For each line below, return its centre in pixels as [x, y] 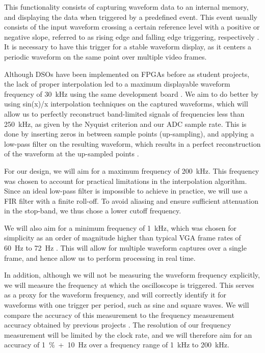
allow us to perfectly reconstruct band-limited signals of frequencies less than [124, 113]
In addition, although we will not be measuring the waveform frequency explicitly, [132, 275]
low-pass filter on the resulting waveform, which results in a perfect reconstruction [132, 143]
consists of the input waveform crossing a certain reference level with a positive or [132, 27]
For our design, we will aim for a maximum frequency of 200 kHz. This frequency [132, 170]
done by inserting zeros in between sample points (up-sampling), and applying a [129, 134]
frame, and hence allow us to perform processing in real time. [100, 257]
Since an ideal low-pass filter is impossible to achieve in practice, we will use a [126, 191]
